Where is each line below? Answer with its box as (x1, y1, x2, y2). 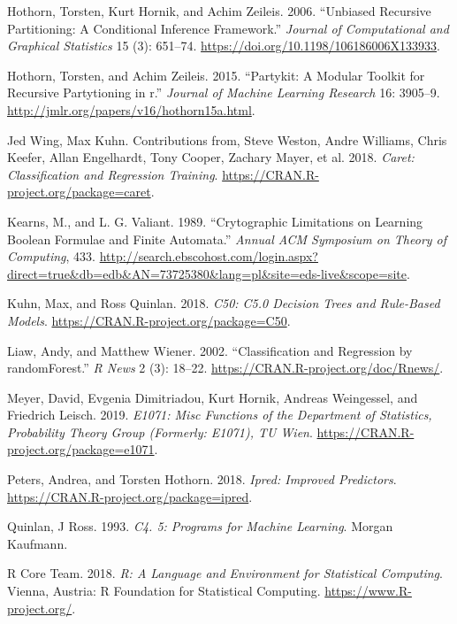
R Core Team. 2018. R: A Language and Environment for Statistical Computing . (7, 564, 443, 582)
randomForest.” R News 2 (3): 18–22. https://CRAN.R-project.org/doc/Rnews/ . (7, 358, 444, 377)
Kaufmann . (7, 534, 68, 552)
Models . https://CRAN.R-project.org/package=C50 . (7, 311, 291, 329)
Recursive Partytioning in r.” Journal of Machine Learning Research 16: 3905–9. (7, 83, 440, 102)
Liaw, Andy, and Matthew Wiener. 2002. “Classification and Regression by (7, 341, 413, 359)
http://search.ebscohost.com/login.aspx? (99, 247, 318, 266)
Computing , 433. (7, 247, 96, 266)
